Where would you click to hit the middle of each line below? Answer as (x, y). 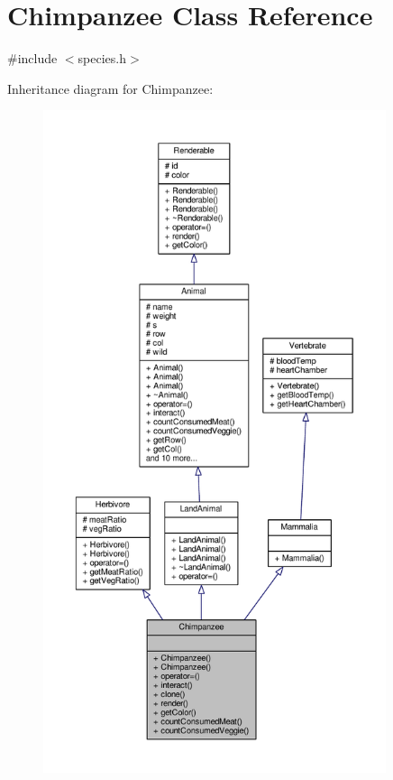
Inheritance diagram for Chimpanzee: (110, 88)
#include (32, 58)
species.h (102, 58)
